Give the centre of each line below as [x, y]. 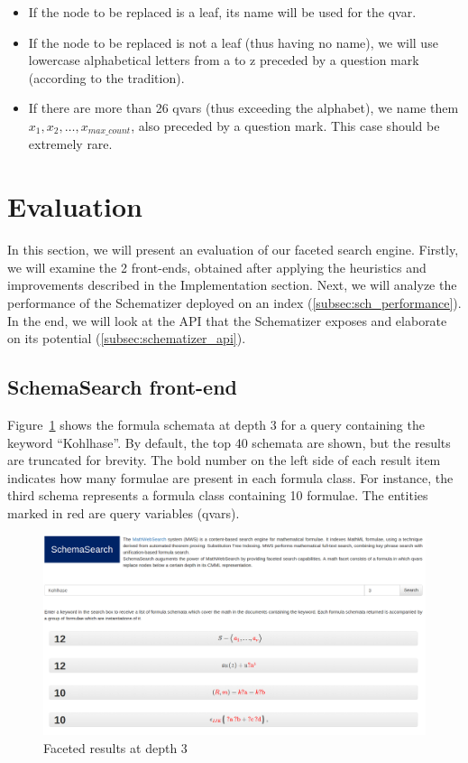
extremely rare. [70, 144]
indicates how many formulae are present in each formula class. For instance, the [230, 477]
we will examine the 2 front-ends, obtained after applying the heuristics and [217, 267]
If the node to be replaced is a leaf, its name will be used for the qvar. [222, 12]
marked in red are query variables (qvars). [124, 512]
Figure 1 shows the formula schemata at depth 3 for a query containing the [216, 424]
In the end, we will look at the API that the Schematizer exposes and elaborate [227, 320]
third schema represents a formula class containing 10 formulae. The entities [218, 495]
